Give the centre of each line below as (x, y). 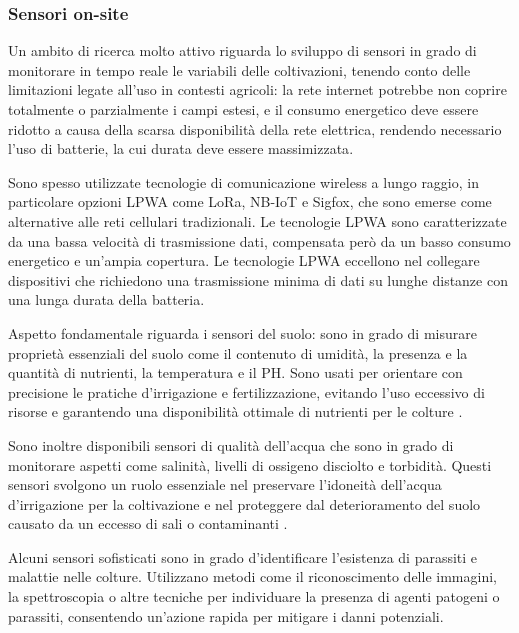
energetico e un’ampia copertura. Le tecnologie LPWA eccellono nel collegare (244, 260)
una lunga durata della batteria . (106, 299)
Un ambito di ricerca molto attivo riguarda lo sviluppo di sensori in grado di (242, 50)
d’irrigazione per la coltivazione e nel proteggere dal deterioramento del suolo (244, 503)
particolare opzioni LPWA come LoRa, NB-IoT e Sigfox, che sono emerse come (250, 201)
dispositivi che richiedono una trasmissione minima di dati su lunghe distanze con (258, 279)
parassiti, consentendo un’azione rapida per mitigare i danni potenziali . (226, 615)
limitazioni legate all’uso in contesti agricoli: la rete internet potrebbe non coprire (257, 89)
